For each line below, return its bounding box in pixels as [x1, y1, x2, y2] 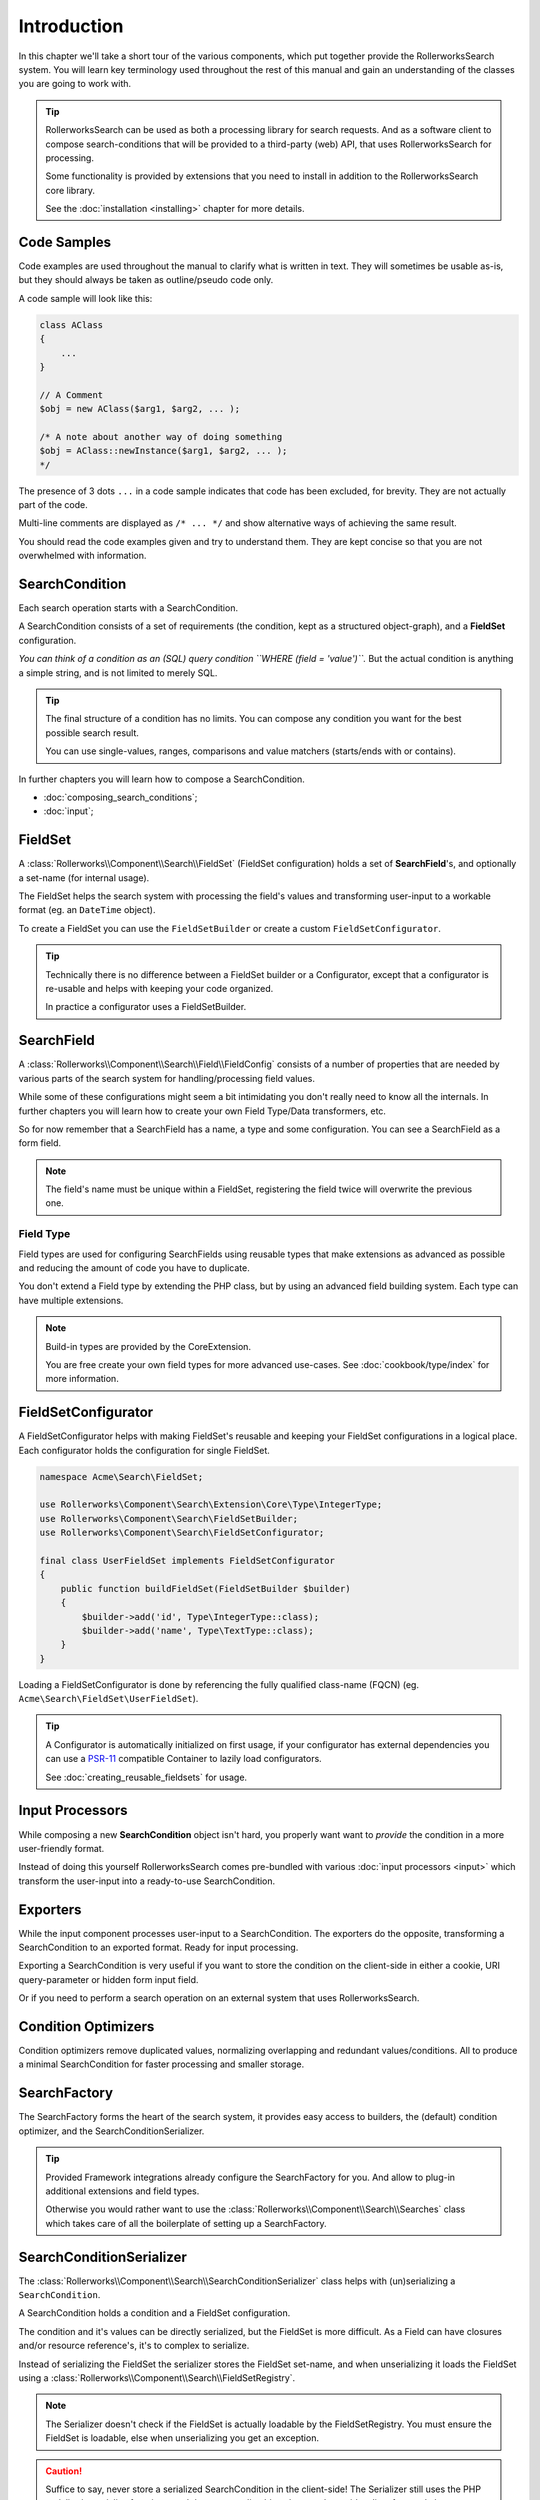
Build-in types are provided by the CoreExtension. [45, 1340, 252, 1352]
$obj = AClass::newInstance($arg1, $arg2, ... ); [39, 445, 288, 457]
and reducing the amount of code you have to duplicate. [18, 1261, 250, 1274]
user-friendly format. [18, 1842, 105, 1854]
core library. [45, 184, 95, 196]
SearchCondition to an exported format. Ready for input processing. [18, 1941, 299, 1953]
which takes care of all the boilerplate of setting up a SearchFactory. [45, 2217, 327, 2229]
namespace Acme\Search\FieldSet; [39, 1471, 204, 1482]
